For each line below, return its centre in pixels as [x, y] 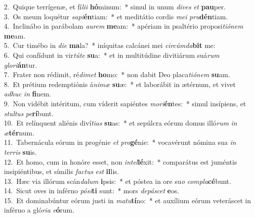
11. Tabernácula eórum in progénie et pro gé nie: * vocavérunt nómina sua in [120, 142]
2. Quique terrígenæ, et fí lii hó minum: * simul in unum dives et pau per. [115, 6]
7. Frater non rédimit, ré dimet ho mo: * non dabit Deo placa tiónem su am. [117, 74]
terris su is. [21, 152]
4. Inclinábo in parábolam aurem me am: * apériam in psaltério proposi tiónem [124, 26]
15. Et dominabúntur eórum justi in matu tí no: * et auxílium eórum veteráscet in [127, 200]
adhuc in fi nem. [28, 94]
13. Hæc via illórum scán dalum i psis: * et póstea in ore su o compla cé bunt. [118, 181]
